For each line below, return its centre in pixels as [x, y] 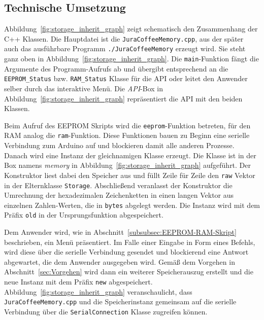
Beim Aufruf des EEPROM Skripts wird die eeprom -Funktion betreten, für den [127, 125]
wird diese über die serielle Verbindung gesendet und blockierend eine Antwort [126, 252]
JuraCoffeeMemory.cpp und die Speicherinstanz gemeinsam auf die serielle [120, 301]
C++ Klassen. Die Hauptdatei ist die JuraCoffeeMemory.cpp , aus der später [124, 38]
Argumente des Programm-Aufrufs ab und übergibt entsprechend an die [116, 68]
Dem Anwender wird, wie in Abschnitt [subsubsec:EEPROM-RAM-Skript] [120, 232]
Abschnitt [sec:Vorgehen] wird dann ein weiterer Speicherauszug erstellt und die [129, 272]
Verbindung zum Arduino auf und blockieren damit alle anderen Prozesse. [119, 145]
